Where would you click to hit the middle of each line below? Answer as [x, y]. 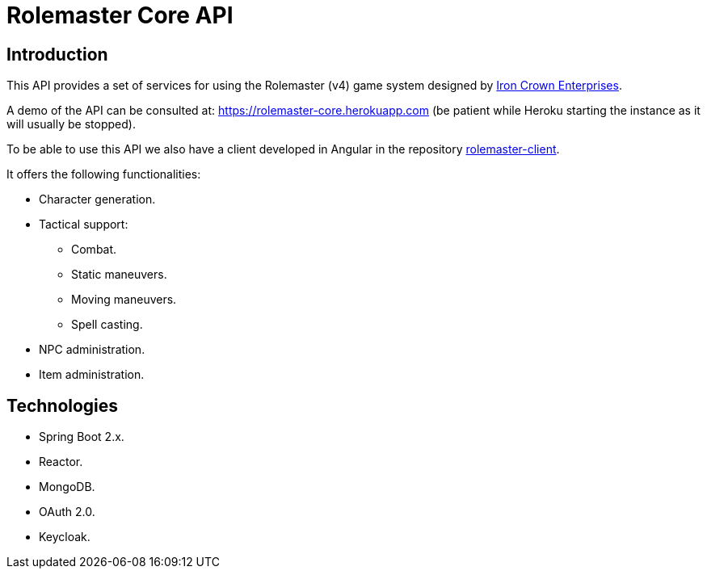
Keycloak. [65, 537]
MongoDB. [67, 487]
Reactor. [61, 462]
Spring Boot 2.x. [82, 437]
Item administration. [92, 375]
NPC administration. [92, 350]
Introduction [57, 54]
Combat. [94, 250]
